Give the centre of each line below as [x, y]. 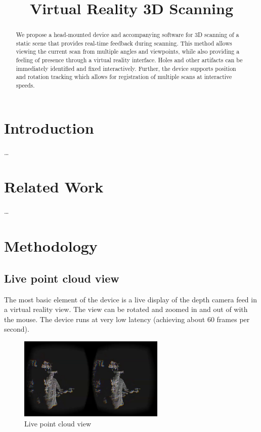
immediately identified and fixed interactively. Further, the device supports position [126, 68]
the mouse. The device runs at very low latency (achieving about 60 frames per [127, 319]
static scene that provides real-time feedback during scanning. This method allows [124, 43]
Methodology [51, 246]
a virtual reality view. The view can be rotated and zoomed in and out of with [126, 309]
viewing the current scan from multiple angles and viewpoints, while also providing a [128, 51]
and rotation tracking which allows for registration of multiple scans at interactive [124, 77]
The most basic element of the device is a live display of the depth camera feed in [130, 299]
